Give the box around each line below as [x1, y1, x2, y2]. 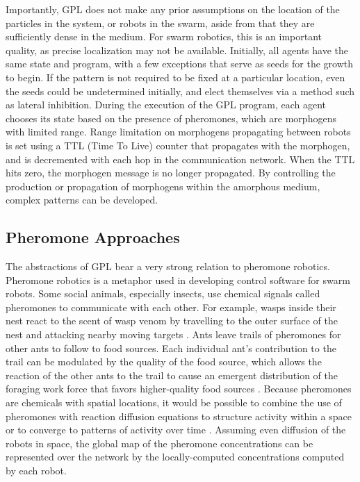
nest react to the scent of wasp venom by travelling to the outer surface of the [6, 313, 338, 328]
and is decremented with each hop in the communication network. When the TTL [6, 151, 355, 166]
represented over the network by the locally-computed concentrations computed [6, 449, 345, 464]
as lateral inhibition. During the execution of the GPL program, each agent [6, 97, 327, 112]
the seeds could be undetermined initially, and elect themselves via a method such [6, 83, 355, 98]
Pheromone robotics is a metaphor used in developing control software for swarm [6, 272, 350, 287]
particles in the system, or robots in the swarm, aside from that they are [6, 15, 315, 30]
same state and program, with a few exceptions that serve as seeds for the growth [6, 56, 353, 71]
